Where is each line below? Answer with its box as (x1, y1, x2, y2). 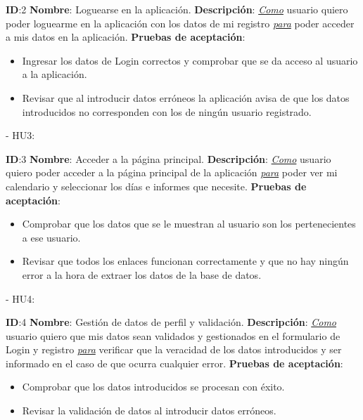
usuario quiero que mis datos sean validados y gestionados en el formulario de (6, 328, 340, 343)
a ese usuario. (22, 230, 81, 244)
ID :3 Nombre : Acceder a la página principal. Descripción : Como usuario (6, 151, 331, 166)
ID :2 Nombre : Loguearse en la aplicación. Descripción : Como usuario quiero (6, 2, 348, 16)
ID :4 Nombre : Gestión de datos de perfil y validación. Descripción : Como (6, 315, 336, 329)
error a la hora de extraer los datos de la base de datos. (22, 267, 262, 282)
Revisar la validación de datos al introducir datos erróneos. (22, 403, 276, 418)
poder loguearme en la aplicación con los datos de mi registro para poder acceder (6, 15, 355, 30)
